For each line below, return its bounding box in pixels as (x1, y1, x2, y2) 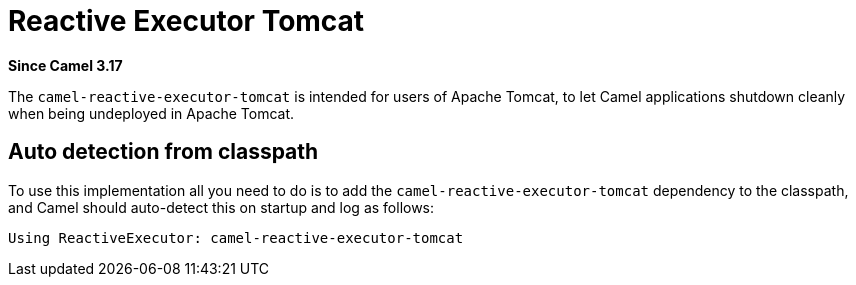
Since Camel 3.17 (8, 56, 123, 74)
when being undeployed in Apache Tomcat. (8, 104, 295, 122)
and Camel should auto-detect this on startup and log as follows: (8, 198, 435, 216)
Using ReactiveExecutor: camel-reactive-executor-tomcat (8, 229, 464, 246)
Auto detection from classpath (8, 139, 319, 165)
